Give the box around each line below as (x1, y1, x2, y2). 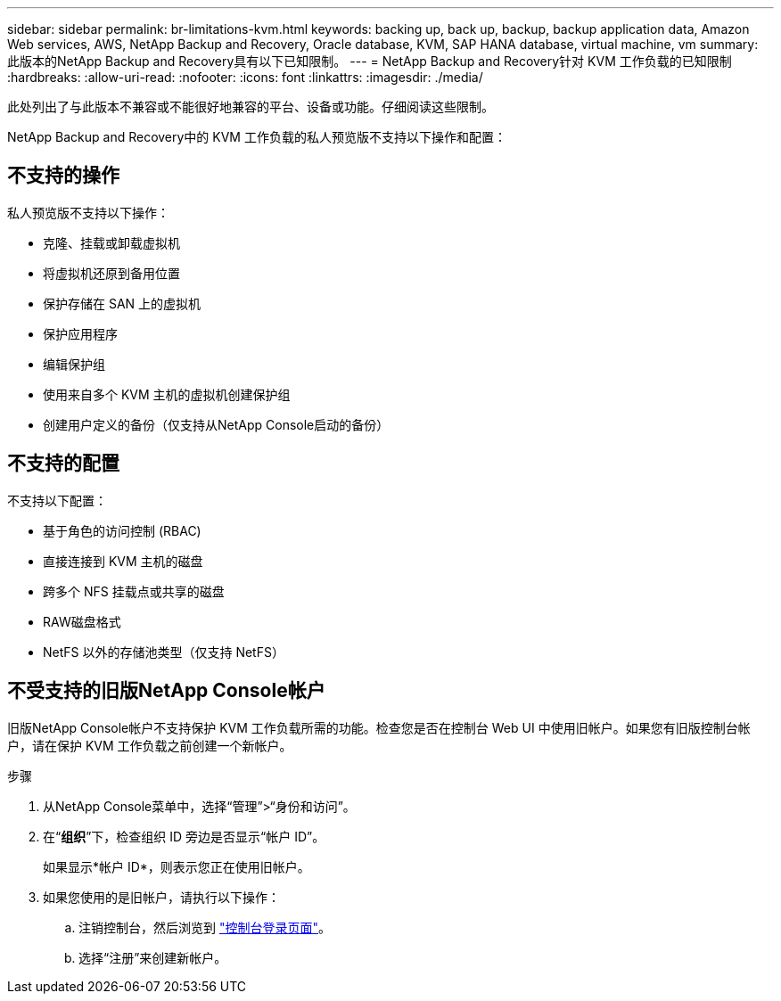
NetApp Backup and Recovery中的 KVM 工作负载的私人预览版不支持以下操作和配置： (7, 129, 506, 144)
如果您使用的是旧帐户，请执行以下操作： (43, 889, 280, 905)
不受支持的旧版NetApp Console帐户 (7, 679, 325, 702)
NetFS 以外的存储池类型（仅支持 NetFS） (43, 644, 284, 660)
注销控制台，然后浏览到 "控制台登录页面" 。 (78, 919, 331, 935)
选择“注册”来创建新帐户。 (78, 949, 227, 965)
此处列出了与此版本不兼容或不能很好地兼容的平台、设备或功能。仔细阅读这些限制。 (7, 99, 494, 114)
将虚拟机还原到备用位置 (43, 265, 180, 281)
